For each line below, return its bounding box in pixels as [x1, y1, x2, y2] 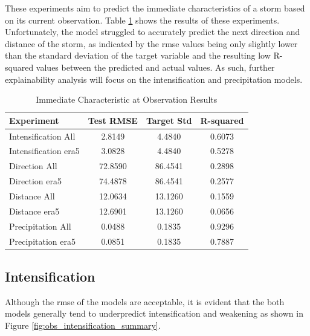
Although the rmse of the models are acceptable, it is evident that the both [5, 295, 285, 308]
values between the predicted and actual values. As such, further [36, 60, 275, 73]
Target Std [146, 114, 192, 126]
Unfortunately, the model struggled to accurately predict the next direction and [5, 25, 300, 38]
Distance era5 [9, 204, 60, 217]
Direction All [9, 160, 57, 172]
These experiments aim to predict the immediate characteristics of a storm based [5, 2, 305, 14]
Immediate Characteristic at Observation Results [36, 93, 218, 106]
